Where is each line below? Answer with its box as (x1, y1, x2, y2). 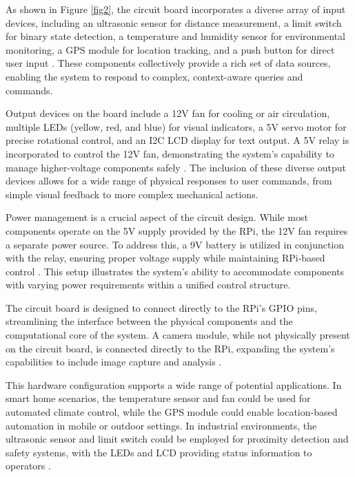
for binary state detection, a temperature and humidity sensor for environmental (6, 29, 345, 43)
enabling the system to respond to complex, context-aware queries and (6, 69, 303, 83)
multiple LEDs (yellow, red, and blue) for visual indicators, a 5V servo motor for (6, 119, 347, 134)
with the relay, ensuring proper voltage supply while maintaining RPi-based (6, 251, 325, 265)
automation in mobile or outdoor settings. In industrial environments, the (6, 418, 317, 432)
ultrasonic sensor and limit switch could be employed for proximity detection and (6, 432, 349, 446)
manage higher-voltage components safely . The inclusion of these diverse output (6, 160, 346, 174)
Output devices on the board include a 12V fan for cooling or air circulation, (6, 106, 330, 120)
